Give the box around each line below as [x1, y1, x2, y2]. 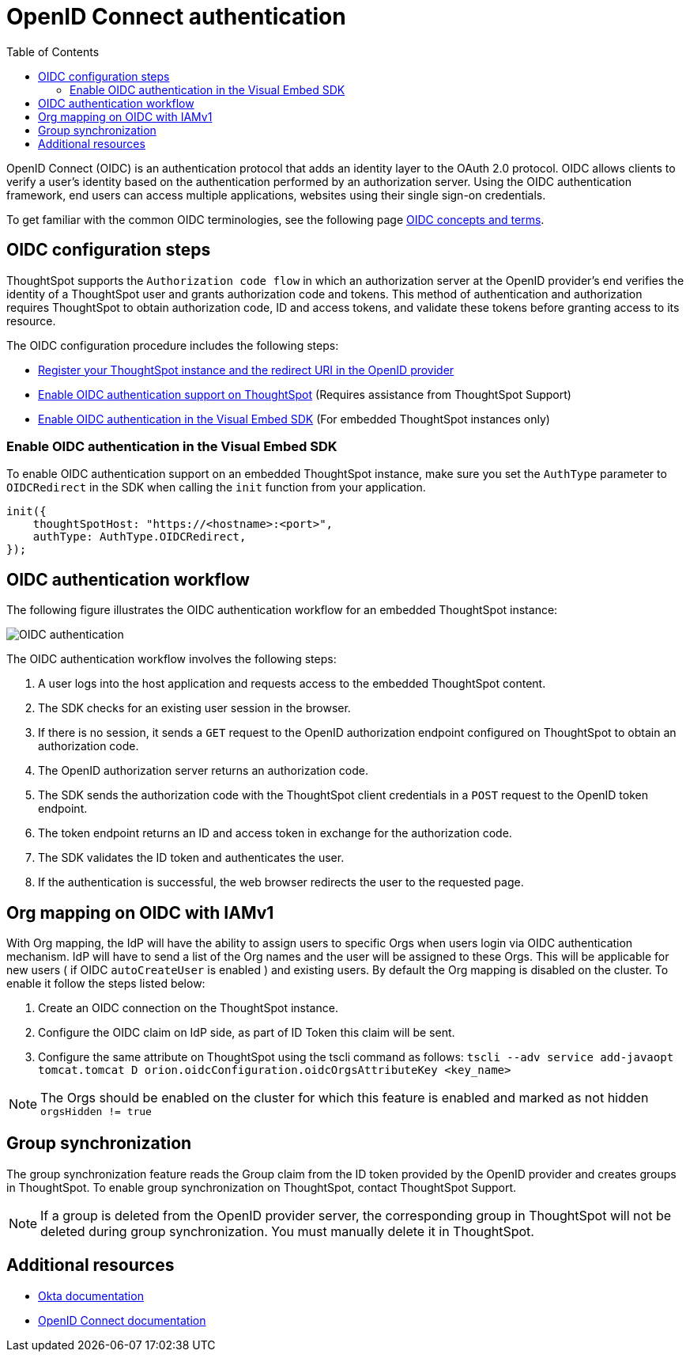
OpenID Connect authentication [6, 3, 346, 30]
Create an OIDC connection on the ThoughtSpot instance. [38, 1001, 338, 1015]
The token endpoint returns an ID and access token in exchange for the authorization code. [38, 826, 512, 840]
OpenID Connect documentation [38, 1313, 206, 1327]
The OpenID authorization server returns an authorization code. [38, 764, 369, 778]
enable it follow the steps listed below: [6, 977, 205, 991]
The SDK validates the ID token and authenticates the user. [38, 851, 345, 865]
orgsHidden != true [40, 1106, 152, 1118]
